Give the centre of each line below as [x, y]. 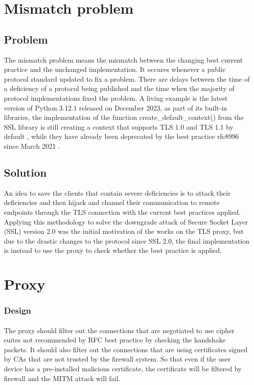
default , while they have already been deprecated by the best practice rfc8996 [121, 136]
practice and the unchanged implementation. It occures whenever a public [115, 69]
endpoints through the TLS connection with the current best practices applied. [122, 212]
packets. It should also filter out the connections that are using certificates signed [126, 349]
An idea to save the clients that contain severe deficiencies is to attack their [117, 192]
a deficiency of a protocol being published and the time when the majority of [119, 88]
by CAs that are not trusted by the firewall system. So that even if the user [117, 359]
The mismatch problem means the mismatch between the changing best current [124, 59]
